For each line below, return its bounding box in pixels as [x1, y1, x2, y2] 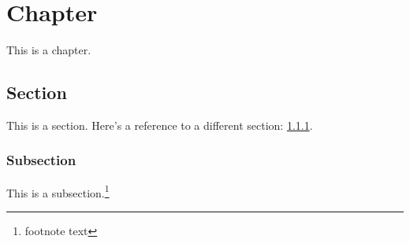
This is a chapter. [6, 42, 91, 58]
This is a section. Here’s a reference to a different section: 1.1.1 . [6, 116, 313, 133]
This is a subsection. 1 [6, 182, 110, 201]
